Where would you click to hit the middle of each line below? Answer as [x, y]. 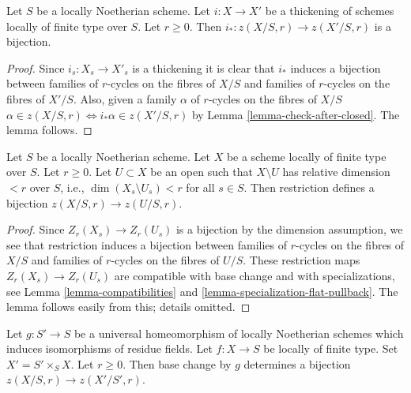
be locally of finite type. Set [331, 348]
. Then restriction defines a [309, 187]
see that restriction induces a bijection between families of [147, 244]
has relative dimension [336, 172]
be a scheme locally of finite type [306, 156]
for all [200, 187]
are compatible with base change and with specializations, [255, 275]
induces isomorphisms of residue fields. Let [109, 348]
